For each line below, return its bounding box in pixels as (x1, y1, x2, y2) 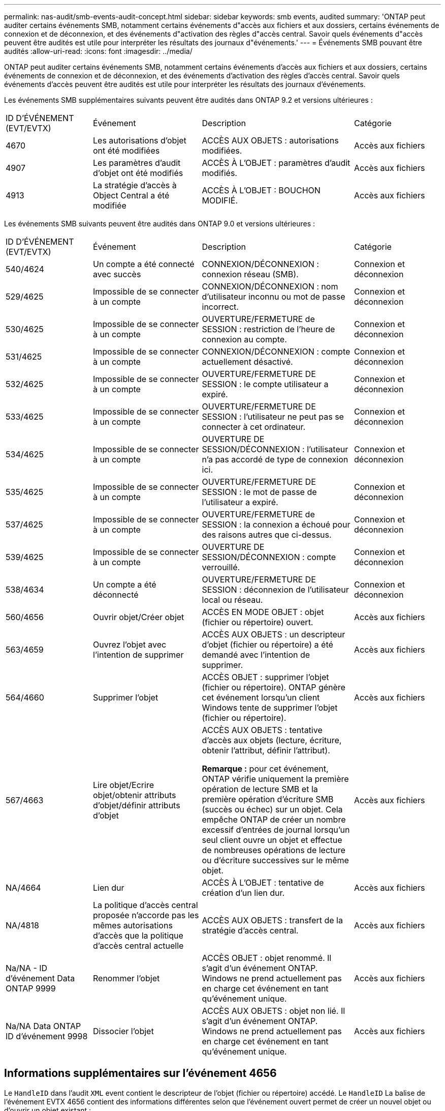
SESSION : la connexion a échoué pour (202, 519, 351, 530)
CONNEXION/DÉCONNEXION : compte (202, 346, 351, 357)
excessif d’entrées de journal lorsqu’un (202, 825, 350, 835)
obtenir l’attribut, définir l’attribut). (202, 745, 330, 755)
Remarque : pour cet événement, (202, 764, 329, 774)
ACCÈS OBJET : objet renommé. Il (202, 953, 332, 963)
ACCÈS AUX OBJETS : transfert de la (202, 915, 343, 925)
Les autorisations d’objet (93, 135, 186, 145)
